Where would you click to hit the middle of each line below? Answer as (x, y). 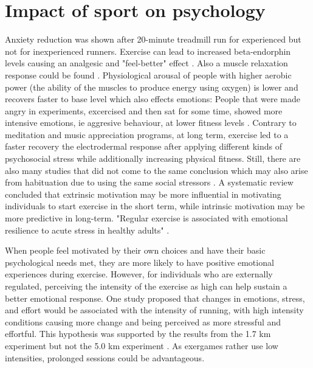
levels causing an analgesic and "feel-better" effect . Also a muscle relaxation (146, 63)
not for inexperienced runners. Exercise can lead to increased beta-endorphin (148, 51)
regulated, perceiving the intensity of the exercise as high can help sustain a (146, 286)
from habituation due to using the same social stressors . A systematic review (149, 182)
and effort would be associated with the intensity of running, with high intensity (154, 310)
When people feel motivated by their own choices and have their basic (135, 250)
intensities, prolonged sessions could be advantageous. (105, 357)
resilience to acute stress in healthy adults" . (87, 230)
